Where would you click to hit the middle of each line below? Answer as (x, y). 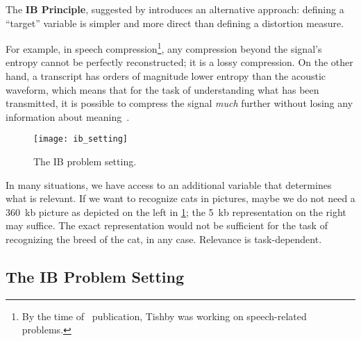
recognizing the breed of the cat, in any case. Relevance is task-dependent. (164, 239)
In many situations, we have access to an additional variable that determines (169, 184)
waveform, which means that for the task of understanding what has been (162, 89)
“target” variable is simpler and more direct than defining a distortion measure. (175, 23)
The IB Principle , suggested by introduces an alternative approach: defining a (175, 9)
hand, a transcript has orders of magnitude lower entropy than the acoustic (166, 76)
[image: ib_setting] (81, 139)
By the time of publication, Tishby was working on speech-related (164, 316)
